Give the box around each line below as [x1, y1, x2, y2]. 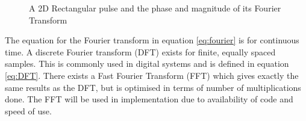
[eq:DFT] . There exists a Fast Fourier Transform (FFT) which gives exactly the [5, 69, 299, 81]
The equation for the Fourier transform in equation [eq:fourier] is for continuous [5, 34, 299, 46]
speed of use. [5, 104, 52, 117]
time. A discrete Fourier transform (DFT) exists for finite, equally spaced [5, 45, 276, 58]
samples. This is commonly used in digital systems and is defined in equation [5, 57, 289, 70]
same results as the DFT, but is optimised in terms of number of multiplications [5, 81, 301, 93]
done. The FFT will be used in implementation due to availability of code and [5, 93, 293, 105]
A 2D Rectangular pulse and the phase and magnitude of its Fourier [29, 2, 281, 14]
